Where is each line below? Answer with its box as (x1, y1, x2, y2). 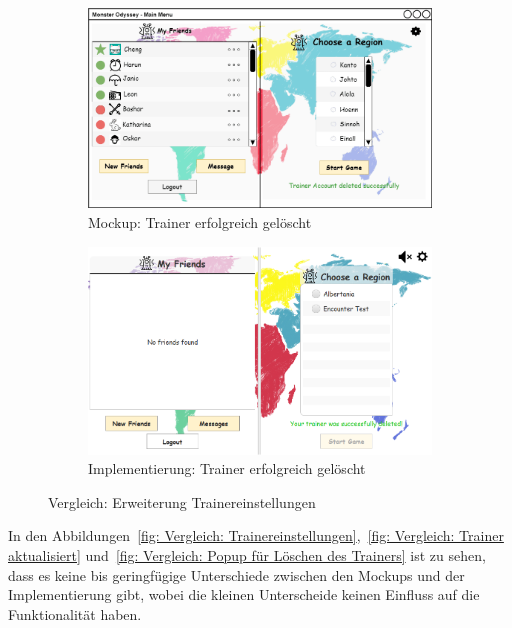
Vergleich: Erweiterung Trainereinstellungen (48, 491, 316, 512)
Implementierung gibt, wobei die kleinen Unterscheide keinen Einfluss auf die (8, 584, 480, 605)
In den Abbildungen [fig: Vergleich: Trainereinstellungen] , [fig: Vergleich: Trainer (8, 525, 504, 546)
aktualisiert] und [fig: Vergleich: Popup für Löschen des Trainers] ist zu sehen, (8, 545, 486, 566)
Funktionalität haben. (8, 603, 142, 624)
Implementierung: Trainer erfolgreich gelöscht (88, 458, 366, 479)
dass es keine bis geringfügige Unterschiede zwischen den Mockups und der (8, 564, 465, 585)
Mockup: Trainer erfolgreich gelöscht (88, 211, 312, 232)
